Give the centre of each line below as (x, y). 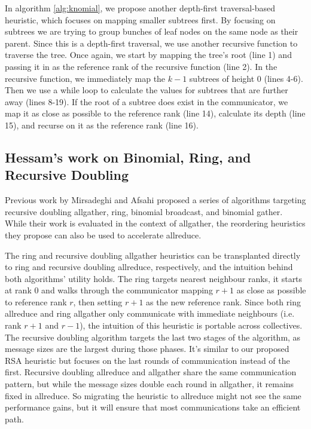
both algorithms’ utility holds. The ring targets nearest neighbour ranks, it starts (154, 278)
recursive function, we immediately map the (85, 78)
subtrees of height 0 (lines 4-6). (246, 78)
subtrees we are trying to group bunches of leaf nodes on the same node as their (152, 31)
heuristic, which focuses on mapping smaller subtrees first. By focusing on (140, 19)
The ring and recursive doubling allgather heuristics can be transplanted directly (153, 255)
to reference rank (36, 301)
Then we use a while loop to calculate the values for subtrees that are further (147, 90)
